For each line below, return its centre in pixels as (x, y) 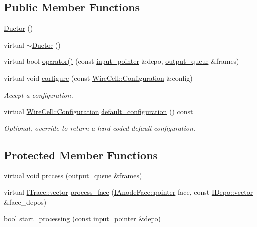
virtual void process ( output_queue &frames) (73, 175)
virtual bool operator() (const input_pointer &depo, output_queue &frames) (122, 61)
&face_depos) (25, 201)
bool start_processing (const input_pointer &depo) (83, 218)
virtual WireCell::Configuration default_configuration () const (99, 111)
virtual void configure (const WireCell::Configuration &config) (98, 78)
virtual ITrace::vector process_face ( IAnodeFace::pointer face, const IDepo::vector (128, 192)
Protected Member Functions (81, 154)
